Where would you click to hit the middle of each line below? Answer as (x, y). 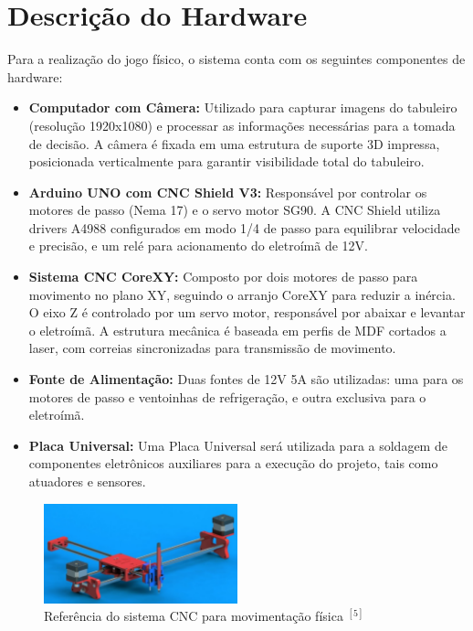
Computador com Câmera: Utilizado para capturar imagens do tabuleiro (243, 107)
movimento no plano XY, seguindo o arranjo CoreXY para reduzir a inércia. (242, 294)
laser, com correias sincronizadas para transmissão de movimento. (212, 348)
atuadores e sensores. (87, 481)
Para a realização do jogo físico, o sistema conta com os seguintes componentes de (236, 59)
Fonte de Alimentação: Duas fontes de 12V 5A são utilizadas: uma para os (246, 379)
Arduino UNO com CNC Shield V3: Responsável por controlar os (228, 192)
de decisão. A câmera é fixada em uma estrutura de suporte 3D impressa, (234, 143)
